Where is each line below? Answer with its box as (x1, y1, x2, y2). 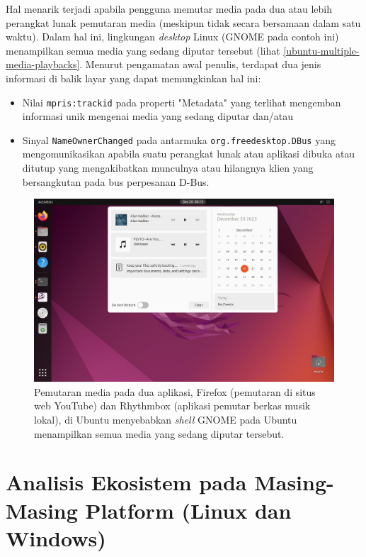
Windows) (6, 523, 106, 552)
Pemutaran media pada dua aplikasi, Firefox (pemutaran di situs (34, 384, 316, 399)
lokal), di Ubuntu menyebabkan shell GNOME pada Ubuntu (34, 412, 297, 426)
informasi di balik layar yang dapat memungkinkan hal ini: (6, 70, 261, 85)
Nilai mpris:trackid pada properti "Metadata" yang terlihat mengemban (22, 94, 341, 109)
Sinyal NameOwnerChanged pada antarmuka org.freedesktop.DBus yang (22, 132, 336, 147)
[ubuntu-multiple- (283, 43, 360, 57)
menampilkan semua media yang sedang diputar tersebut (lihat (6, 43, 280, 57)
